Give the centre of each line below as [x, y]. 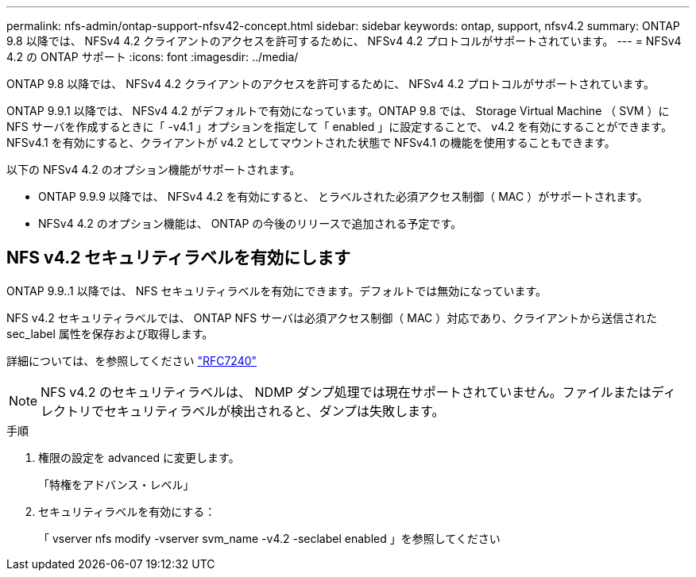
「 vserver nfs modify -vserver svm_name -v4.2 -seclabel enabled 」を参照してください [269, 538]
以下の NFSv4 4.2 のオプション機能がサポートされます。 [154, 169]
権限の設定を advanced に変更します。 [139, 457]
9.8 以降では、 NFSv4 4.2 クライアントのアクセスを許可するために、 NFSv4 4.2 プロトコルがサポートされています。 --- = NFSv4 [344, 41]
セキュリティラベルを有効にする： [127, 511]
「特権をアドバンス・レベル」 [116, 484]
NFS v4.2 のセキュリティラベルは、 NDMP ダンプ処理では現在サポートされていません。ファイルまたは [346, 392]
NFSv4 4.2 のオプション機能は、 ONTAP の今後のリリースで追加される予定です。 [250, 223]
